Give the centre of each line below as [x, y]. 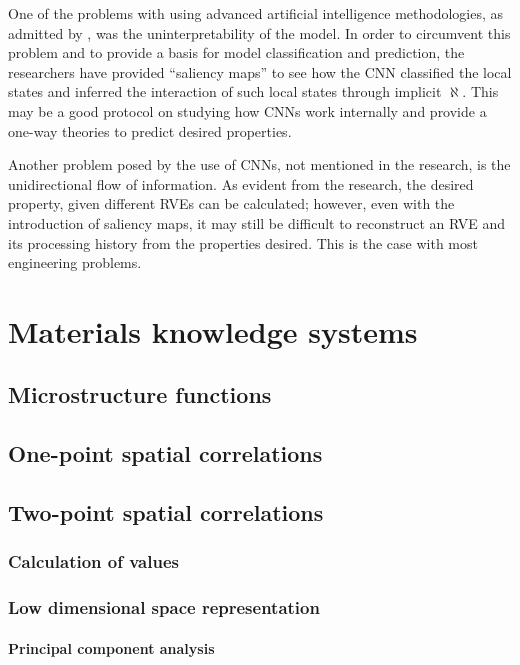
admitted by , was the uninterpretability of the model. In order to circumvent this [259, 32]
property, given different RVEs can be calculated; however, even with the [231, 203]
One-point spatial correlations [165, 453]
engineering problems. [75, 262]
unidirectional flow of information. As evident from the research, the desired [241, 183]
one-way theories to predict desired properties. [150, 130]
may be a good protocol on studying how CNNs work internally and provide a [247, 110]
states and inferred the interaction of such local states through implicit [225, 91]
